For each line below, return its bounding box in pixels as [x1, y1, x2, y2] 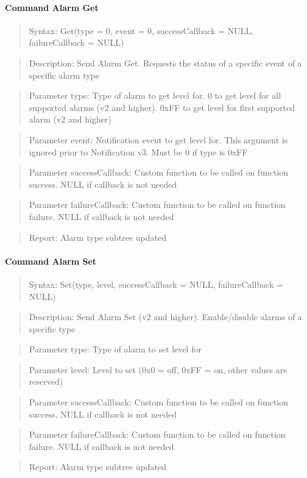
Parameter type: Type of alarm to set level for [29, 343, 202, 355]
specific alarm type [29, 68, 100, 81]
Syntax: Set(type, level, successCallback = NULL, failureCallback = [29, 277, 283, 290]
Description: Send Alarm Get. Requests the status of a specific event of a [29, 56, 302, 69]
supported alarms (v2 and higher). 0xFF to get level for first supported [29, 101, 295, 113]
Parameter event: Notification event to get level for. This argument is [29, 133, 288, 146]
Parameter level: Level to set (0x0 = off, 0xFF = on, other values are [29, 363, 288, 376]
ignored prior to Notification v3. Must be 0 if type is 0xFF [29, 145, 248, 158]
